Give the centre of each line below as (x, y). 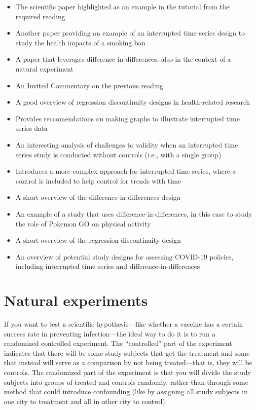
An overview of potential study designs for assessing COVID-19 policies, (125, 256)
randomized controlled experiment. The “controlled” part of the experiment (118, 343)
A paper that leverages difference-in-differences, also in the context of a (123, 59)
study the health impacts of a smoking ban (80, 42)
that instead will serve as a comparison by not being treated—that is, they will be (128, 362)
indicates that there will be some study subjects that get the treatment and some (127, 353)
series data (32, 128)
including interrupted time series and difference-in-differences (108, 266)
